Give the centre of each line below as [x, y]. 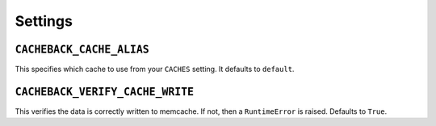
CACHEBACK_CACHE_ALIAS [82, 49]
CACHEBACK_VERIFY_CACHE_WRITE [105, 92]
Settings [44, 21]
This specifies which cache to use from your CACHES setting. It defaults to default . [155, 69]
